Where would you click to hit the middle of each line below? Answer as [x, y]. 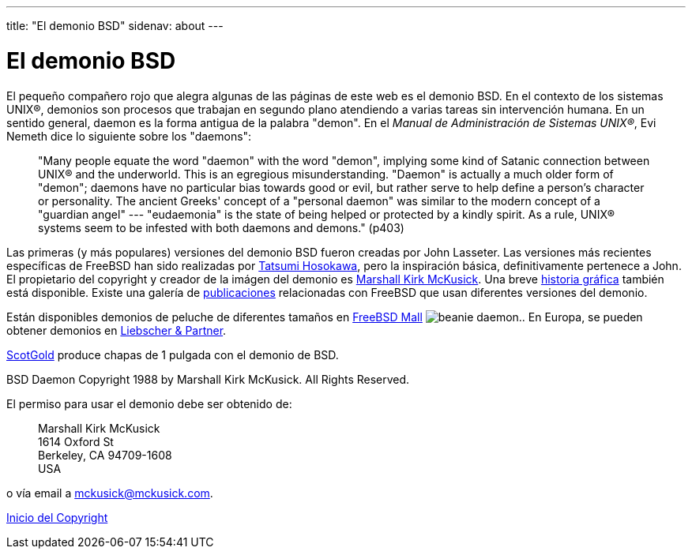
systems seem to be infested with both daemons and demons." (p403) [221, 227]
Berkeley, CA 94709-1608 [105, 455]
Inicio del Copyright [57, 517]
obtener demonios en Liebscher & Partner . [117, 330]
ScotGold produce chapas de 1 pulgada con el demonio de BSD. [173, 354]
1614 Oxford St [76, 441]
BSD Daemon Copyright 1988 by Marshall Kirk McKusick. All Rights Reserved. [208, 379]
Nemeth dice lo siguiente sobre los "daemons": [129, 136]
